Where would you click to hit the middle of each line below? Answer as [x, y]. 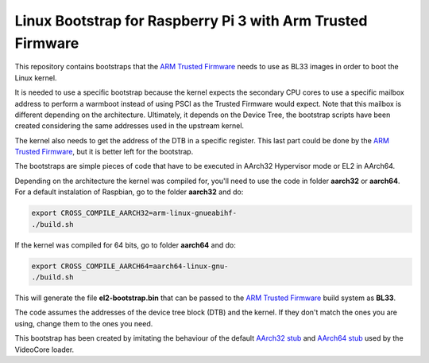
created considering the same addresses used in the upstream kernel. [129, 126]
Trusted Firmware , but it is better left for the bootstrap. [104, 152]
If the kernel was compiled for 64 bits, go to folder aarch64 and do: [125, 245]
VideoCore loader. [44, 349]
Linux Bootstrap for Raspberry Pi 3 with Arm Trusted [191, 21]
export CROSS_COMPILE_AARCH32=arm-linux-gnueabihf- [134, 213]
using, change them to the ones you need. [84, 323]
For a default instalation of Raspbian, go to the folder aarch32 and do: [129, 192]
